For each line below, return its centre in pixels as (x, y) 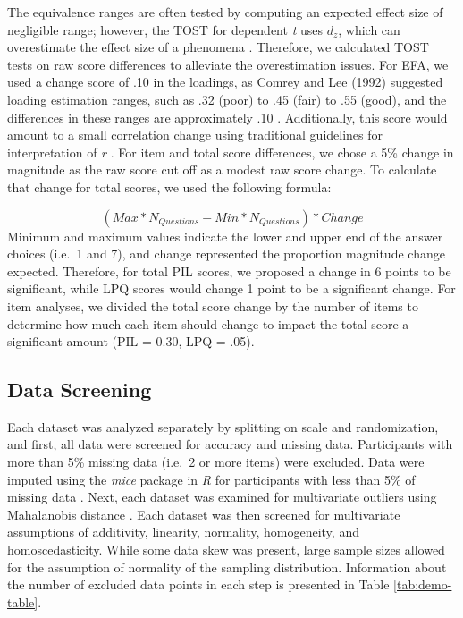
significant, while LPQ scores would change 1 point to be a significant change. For (231, 288)
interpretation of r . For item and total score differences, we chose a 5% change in (231, 152)
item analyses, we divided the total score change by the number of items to (213, 305)
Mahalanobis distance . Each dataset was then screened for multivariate (204, 514)
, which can (369, 29)
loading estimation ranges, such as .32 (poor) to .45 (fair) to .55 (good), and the (227, 99)
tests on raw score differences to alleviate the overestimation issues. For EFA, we (228, 64)
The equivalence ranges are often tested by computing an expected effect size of (225, 12)
